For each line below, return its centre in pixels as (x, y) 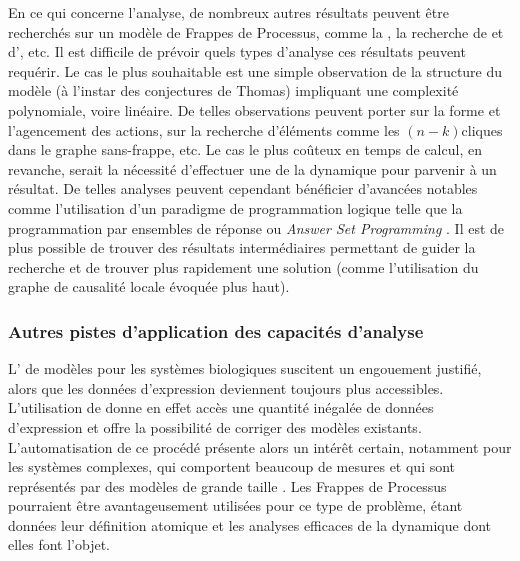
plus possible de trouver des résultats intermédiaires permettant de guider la (242, 247)
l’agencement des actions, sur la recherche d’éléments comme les (204, 129)
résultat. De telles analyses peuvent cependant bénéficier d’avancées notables (243, 188)
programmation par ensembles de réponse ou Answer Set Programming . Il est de (256, 227)
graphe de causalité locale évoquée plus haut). (149, 286)
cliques (482, 129)
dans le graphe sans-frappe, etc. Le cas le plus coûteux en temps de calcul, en (245, 149)
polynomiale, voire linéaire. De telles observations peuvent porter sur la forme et (254, 109)
